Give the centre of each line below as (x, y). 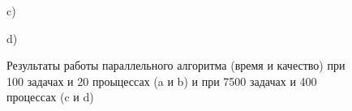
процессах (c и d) (50, 97)
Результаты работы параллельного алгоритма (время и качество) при (176, 65)
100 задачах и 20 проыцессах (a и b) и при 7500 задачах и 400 (162, 81)
